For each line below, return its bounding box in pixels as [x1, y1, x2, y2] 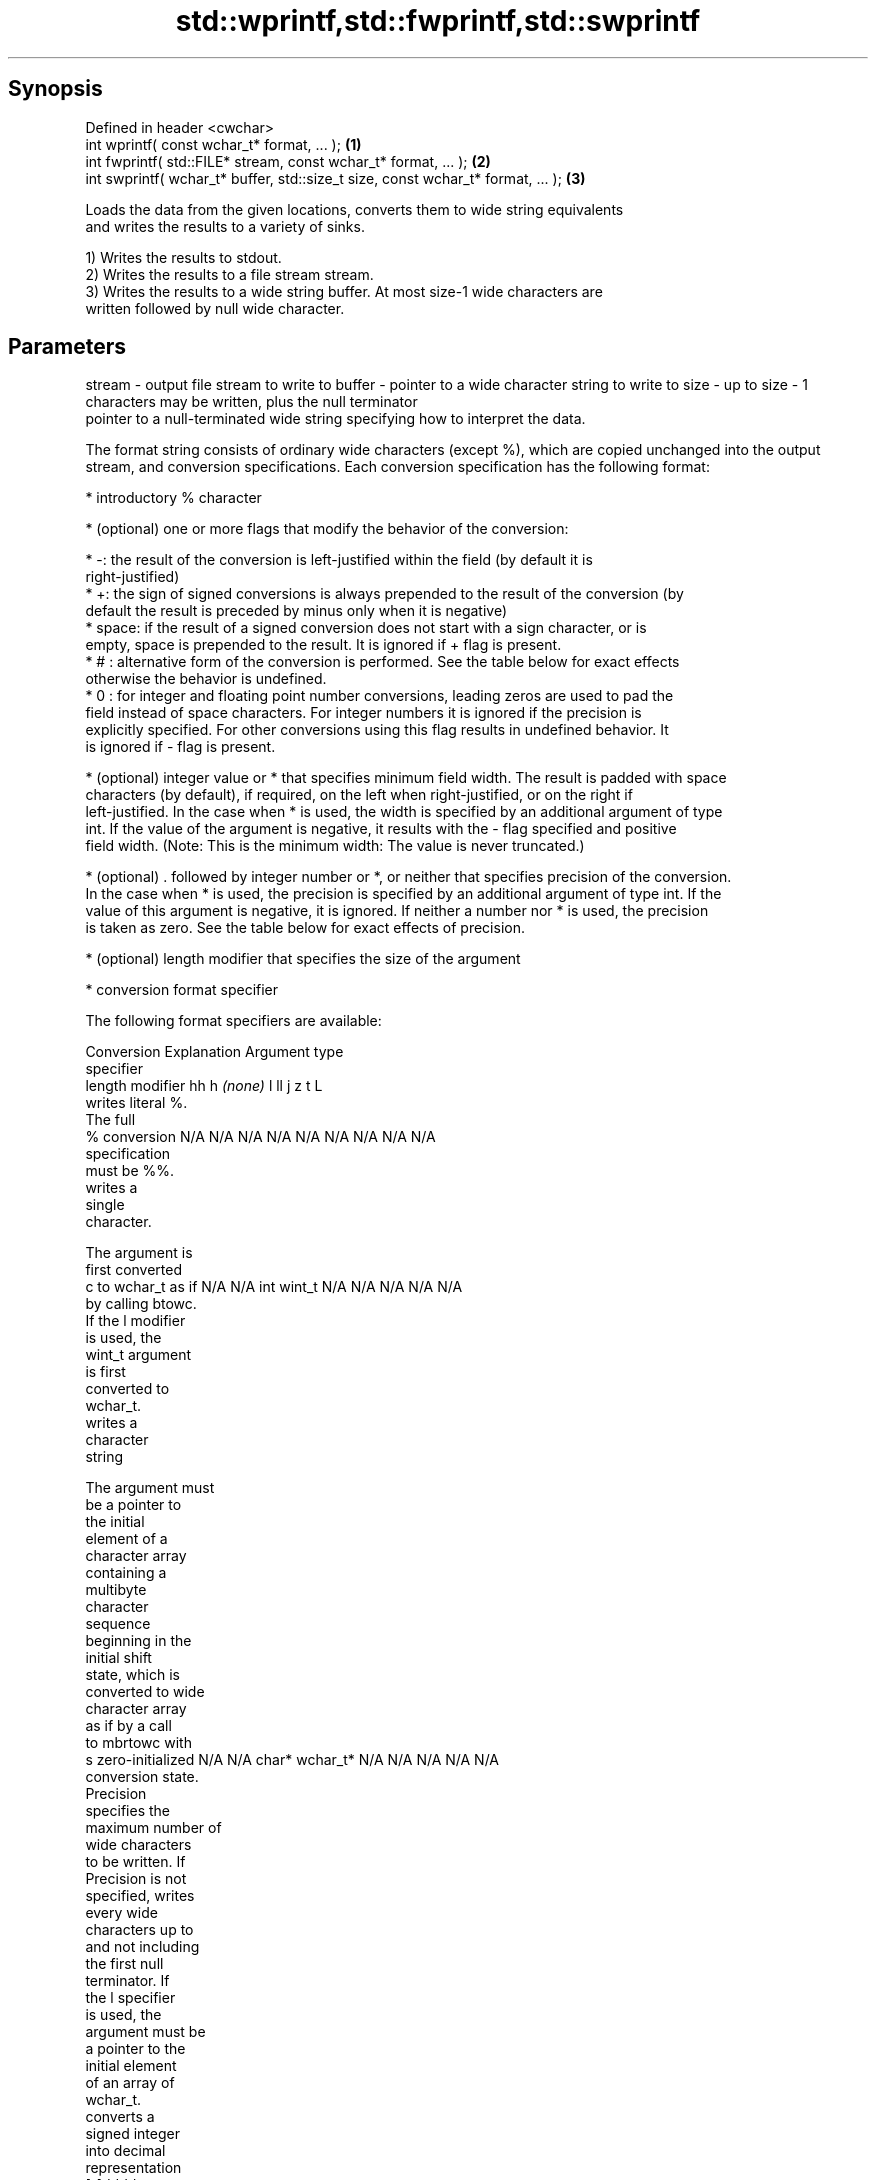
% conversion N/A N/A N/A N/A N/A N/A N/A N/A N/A [85, 1128, 436, 1146]
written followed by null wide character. [85, 299, 345, 317]
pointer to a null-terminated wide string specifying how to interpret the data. [85, 410, 586, 428]
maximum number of [85, 1819, 222, 1837]
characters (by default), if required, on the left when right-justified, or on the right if [85, 786, 633, 804]
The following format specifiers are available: [85, 1012, 382, 1030]
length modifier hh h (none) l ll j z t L [85, 1077, 323, 1095]
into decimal [85, 2142, 166, 2160]
